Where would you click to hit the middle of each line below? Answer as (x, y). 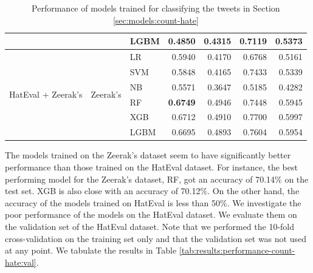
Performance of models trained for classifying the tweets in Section (156, 8)
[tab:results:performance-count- (237, 250)
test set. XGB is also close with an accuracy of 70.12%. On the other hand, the (152, 191)
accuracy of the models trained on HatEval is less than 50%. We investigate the (153, 202)
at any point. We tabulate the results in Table (91, 250)
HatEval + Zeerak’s (46, 94)
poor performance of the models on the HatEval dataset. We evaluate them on (151, 214)
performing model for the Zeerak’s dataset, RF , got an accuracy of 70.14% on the (157, 179)
